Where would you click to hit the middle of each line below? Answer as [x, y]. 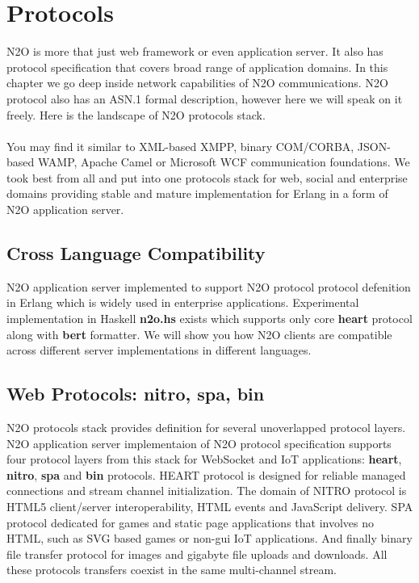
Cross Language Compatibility [136, 253]
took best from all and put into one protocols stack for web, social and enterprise [207, 177]
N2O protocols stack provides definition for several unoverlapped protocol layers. [206, 428]
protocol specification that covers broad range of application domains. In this [197, 67]
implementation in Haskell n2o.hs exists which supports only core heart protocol [209, 319]
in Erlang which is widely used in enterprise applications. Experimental [183, 302]
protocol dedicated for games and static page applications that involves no [190, 522]
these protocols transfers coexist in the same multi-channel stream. [172, 570]
